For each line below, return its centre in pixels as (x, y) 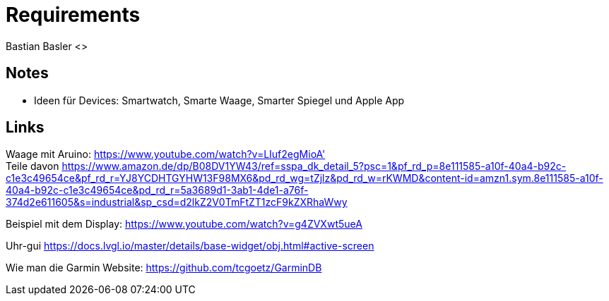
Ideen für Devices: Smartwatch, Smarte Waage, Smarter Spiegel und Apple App (219, 100)
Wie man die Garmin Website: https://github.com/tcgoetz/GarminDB (164, 268)
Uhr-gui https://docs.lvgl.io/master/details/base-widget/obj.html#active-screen (190, 246)
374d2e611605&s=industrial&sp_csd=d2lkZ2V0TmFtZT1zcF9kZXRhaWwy (177, 202)
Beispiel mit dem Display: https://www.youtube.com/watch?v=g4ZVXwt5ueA (184, 224)
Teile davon (32, 166)
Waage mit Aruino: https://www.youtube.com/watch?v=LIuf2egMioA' (166, 154)
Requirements (73, 15)
